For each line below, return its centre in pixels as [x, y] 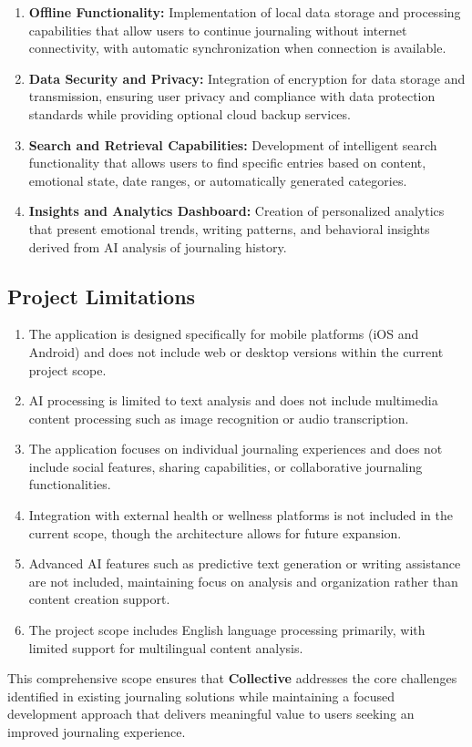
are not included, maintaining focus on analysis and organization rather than [243, 581]
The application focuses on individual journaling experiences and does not [236, 449]
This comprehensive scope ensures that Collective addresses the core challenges [232, 678]
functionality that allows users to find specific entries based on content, [227, 163]
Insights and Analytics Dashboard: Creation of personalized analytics [236, 211]
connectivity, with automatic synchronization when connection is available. [237, 48]
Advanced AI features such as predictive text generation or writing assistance [245, 563]
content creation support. [99, 599]
